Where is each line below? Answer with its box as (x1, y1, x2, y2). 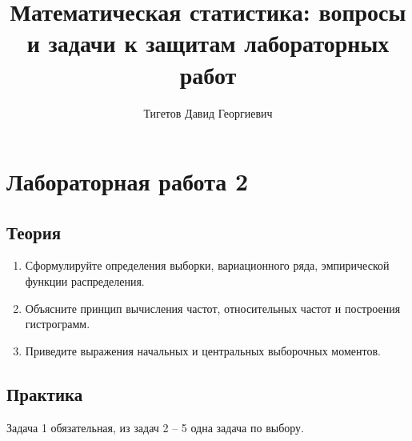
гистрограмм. (25, 315, 90, 332)
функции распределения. (25, 273, 145, 290)
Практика (6, 381, 83, 406)
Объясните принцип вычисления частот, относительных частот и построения (25, 299, 401, 316)
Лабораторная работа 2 (6, 165, 249, 198)
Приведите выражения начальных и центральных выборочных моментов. (25, 342, 381, 359)
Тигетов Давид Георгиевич (143, 104, 273, 121)
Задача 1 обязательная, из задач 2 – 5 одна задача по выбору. (6, 419, 305, 435)
